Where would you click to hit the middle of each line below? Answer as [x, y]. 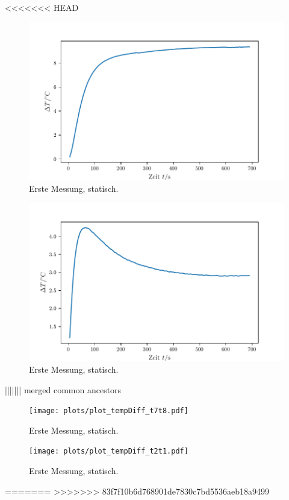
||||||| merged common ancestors [63, 389]
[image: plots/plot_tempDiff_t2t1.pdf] [109, 451]
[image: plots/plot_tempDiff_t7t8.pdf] [109, 411]
